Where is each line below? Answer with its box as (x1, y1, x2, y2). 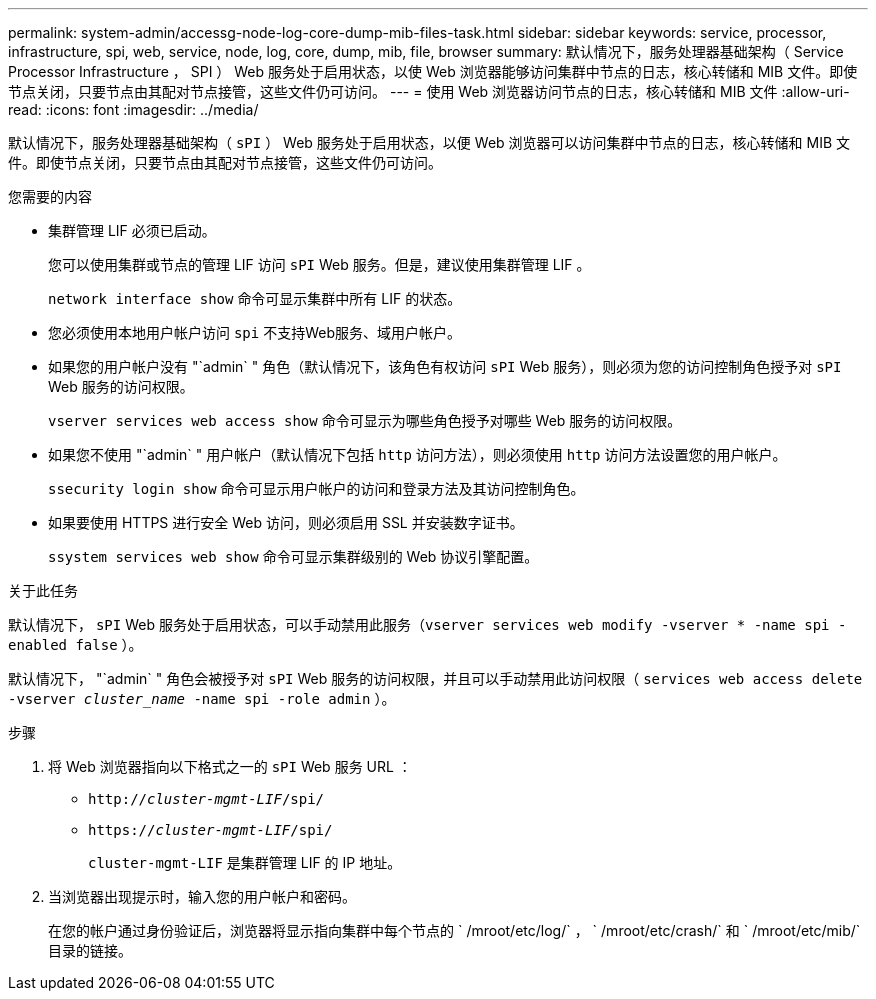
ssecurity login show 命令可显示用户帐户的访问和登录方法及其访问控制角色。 (48, 480, 585, 497)
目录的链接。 (48, 942, 132, 959)
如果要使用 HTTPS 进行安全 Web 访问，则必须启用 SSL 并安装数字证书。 (48, 514, 524, 531)
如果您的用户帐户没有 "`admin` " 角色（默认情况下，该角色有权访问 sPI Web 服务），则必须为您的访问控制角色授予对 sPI (48, 358, 842, 375)
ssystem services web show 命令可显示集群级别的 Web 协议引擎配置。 (48, 548, 539, 565)
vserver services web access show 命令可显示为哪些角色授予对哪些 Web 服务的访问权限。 (48, 412, 682, 429)
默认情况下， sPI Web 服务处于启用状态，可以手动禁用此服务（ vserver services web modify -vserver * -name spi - (8, 616, 847, 633)
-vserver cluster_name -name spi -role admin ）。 (8, 690, 396, 707)
